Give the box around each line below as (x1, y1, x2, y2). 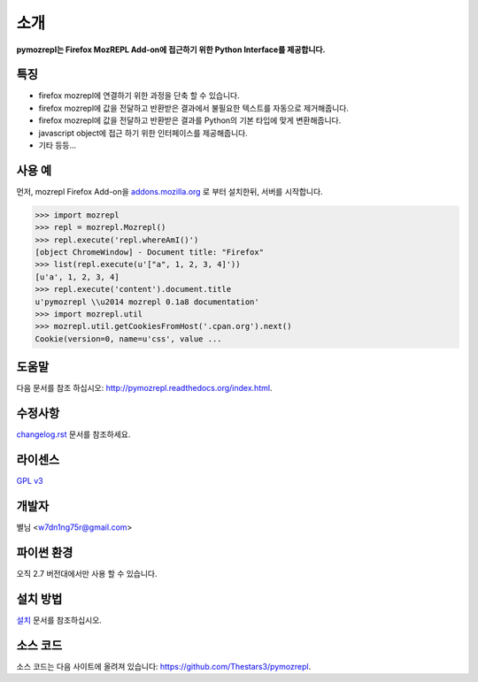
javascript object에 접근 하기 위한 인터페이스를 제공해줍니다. (38, 127, 248, 138)
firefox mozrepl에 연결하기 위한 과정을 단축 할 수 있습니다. (38, 90, 240, 101)
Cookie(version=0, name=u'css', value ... (35, 333, 222, 344)
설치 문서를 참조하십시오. (16, 615, 102, 625)
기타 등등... (38, 140, 77, 150)
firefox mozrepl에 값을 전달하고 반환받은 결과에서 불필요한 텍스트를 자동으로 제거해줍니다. (38, 103, 350, 113)
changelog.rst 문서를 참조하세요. (16, 429, 131, 440)
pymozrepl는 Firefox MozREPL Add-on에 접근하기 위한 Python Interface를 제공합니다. (16, 44, 326, 55)
